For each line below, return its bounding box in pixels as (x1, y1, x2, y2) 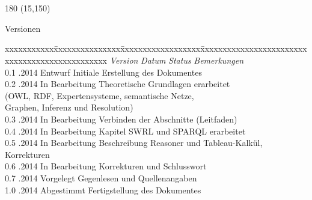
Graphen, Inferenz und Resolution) (5, 101, 133, 114)
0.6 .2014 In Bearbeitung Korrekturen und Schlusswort (5, 160, 207, 172)
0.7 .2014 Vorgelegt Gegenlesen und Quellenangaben (5, 171, 197, 184)
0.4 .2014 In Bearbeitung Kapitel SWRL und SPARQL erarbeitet (5, 124, 246, 137)
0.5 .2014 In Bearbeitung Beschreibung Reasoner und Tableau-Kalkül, (5, 136, 263, 149)
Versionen (5, 22, 41, 34)
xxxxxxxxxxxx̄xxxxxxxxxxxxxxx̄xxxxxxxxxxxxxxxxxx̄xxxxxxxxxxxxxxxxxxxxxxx (5, 42, 307, 55)
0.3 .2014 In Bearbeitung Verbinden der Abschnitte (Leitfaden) (5, 112, 237, 125)
